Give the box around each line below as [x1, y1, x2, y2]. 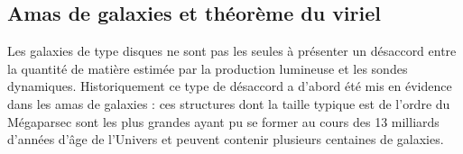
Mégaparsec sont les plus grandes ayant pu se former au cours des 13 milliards [7, 112, 440, 131]
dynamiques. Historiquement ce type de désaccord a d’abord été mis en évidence [7, 77, 452, 95]
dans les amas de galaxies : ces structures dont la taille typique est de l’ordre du [7, 94, 450, 113]
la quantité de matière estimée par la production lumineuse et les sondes [7, 59, 408, 77]
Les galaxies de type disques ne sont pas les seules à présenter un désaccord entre [7, 41, 457, 60]
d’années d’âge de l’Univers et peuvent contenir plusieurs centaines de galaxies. [7, 130, 444, 149]
